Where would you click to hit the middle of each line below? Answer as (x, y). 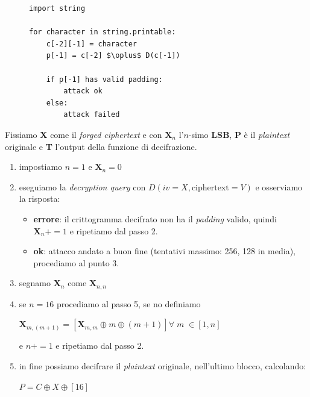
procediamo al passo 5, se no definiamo (128, 303)
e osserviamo (279, 186)
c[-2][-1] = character (91, 44)
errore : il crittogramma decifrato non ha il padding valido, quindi (155, 218)
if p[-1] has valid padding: (104, 79)
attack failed (92, 115)
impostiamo (41, 167)
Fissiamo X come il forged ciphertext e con (84, 134)
